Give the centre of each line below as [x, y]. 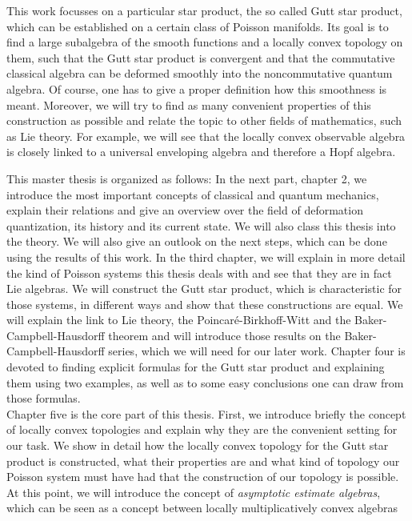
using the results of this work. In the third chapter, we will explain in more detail [206, 256]
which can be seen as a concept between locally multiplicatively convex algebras [202, 508]
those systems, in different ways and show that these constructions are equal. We [205, 304]
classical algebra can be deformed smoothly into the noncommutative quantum [200, 73]
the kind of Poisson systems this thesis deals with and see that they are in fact [199, 273]
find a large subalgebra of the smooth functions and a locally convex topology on [205, 42]
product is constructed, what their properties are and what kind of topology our [203, 461]
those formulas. [44, 398]
